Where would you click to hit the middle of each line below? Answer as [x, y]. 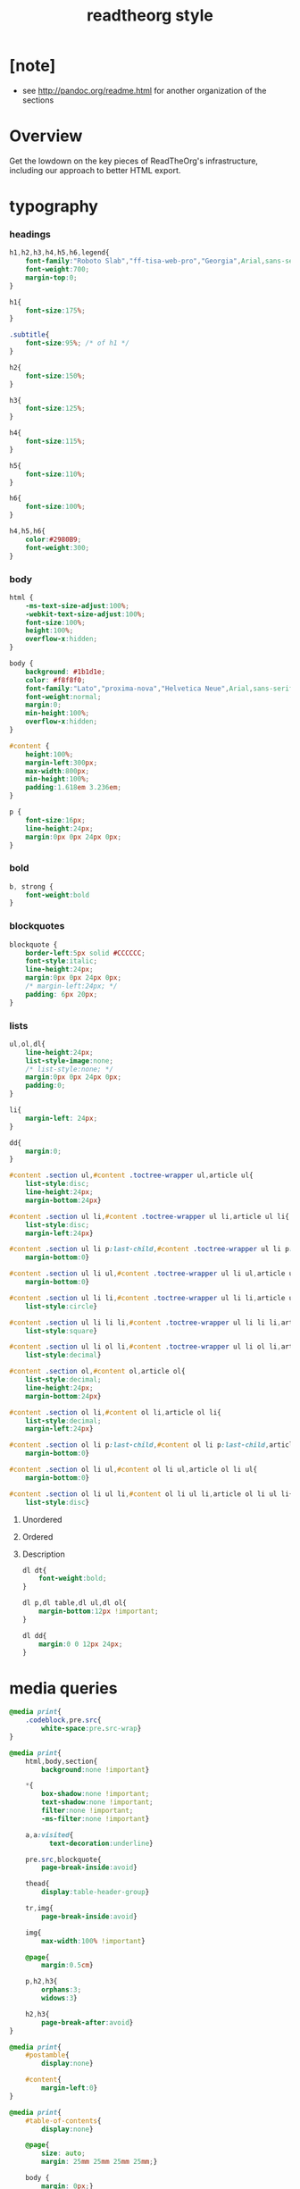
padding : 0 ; [46, 1086]
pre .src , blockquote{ [63, 1859]
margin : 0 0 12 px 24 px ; [81, 1644]
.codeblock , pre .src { [63, 1720]
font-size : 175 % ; [56, 310]
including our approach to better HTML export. [95, 170]
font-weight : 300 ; [58, 547]
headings [30, 234]
